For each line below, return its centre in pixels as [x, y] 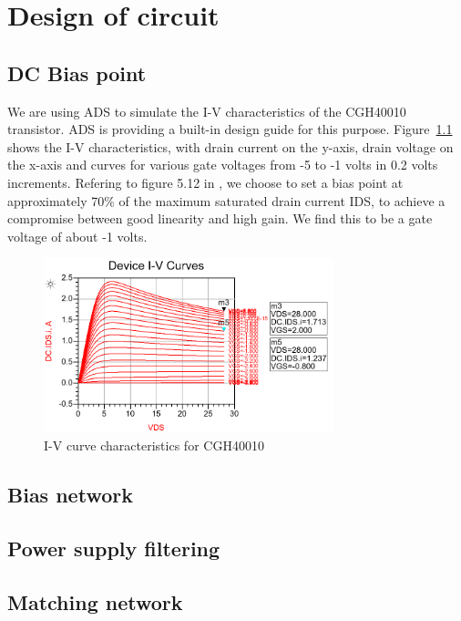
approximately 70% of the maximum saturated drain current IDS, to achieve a [226, 200]
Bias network [70, 495]
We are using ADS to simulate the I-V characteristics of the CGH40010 [207, 111]
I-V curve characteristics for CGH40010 [154, 445]
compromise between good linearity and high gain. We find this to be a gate [220, 218]
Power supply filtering [114, 548]
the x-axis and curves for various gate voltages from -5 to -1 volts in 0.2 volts [223, 165]
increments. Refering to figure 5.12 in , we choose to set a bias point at [205, 182]
